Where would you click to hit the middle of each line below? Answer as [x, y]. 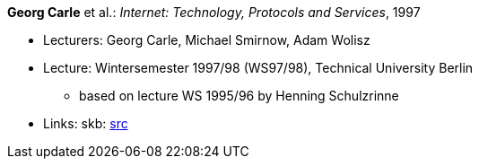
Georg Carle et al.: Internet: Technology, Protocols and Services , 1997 [214, 12]
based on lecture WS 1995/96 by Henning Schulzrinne [239, 96]
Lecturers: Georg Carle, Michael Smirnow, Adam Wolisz [207, 40]
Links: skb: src [86, 123]
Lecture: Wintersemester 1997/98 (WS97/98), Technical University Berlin [258, 68]
